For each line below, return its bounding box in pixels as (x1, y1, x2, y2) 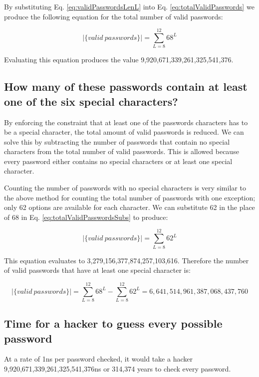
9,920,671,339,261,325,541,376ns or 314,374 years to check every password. (4, 364, 231, 374)
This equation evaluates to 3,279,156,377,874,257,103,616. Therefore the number (4, 255, 249, 265)
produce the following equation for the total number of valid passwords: (4, 11, 223, 21)
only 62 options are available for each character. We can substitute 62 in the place (4, 202, 255, 212)
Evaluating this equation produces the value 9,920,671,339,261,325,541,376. (4, 54, 234, 65)
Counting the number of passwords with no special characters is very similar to (4, 183, 246, 193)
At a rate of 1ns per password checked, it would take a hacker (4, 354, 193, 364)
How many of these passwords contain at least (4, 79, 248, 94)
